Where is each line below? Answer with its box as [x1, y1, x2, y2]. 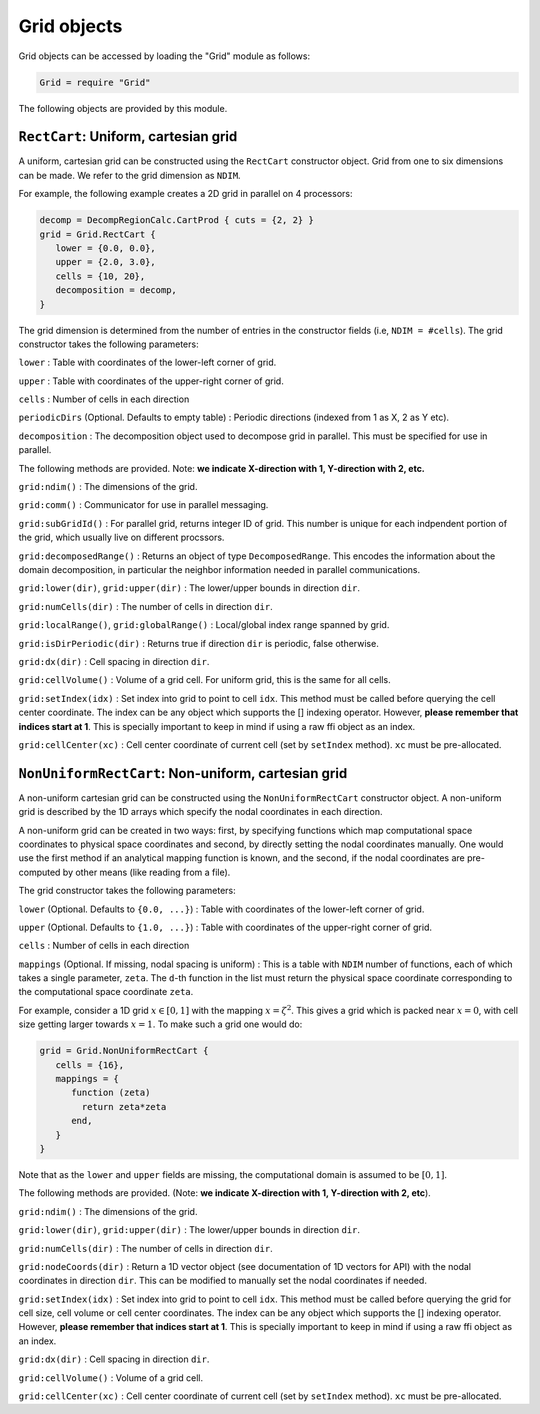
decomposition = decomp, [55, 285, 177, 296]
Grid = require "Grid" [39, 76, 151, 88]
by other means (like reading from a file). [62, 866, 231, 878]
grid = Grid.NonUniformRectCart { [39, 1045, 209, 1057]
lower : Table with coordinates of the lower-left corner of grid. [18, 356, 277, 369]
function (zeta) [71, 1087, 151, 1099]
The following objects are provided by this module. [18, 102, 228, 114]
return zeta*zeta [81, 1101, 167, 1112]
